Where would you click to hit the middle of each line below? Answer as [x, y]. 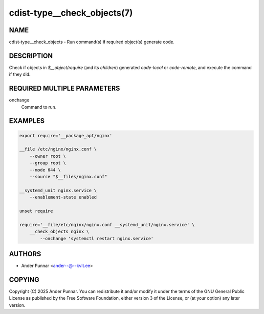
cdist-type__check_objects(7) [71, 13]
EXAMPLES [27, 121]
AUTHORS [25, 254]
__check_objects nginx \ [59, 232]
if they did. [20, 74]
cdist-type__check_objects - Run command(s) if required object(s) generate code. [92, 42]
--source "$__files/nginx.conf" [68, 177]
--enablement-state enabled [63, 197]
